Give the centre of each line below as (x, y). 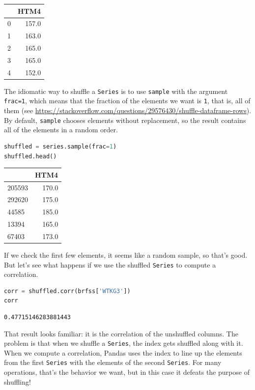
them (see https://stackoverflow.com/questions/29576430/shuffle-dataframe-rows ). (128, 110)
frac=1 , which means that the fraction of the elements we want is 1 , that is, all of (127, 101)
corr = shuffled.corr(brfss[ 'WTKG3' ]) (67, 291)
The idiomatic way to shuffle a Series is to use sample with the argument (116, 91)
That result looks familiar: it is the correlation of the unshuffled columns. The (121, 333)
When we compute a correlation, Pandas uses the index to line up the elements (123, 352)
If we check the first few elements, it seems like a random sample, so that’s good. (126, 255)
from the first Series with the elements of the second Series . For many (113, 362)
